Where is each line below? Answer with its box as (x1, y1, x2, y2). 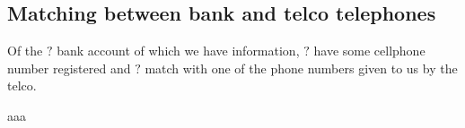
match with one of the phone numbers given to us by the (145, 58, 458, 77)
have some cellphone (313, 41, 426, 60)
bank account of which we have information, (57, 41, 300, 60)
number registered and (7, 58, 131, 77)
